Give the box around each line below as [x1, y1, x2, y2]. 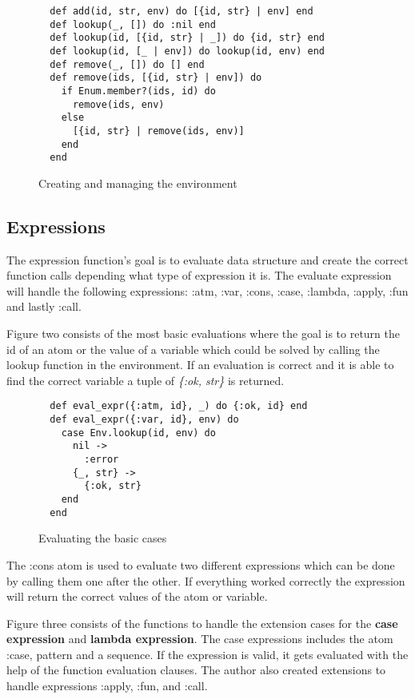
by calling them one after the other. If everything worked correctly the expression [6, 572, 405, 589]
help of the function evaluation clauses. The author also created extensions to [6, 661, 386, 678]
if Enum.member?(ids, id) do [61, 85, 216, 97]
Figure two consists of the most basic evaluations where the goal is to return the [6, 325, 401, 342]
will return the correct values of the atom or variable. [6, 588, 268, 605]
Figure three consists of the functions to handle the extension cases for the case [6, 614, 398, 631]
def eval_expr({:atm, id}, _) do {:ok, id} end [50, 400, 308, 412]
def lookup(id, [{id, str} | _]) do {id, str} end [50, 32, 325, 44]
